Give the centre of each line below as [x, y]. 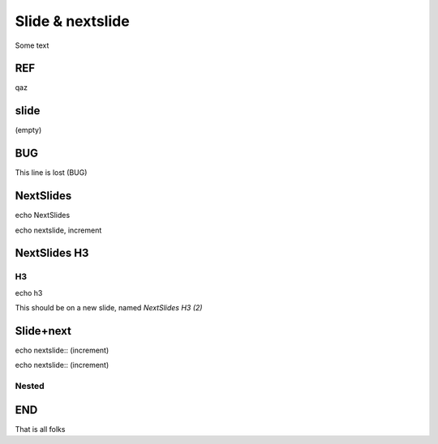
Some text [32, 45]
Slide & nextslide [72, 21]
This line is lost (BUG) [51, 173]
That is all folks [40, 429]
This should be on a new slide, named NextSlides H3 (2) [109, 308]
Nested [30, 386]
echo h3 [29, 292]
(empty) [28, 130]
